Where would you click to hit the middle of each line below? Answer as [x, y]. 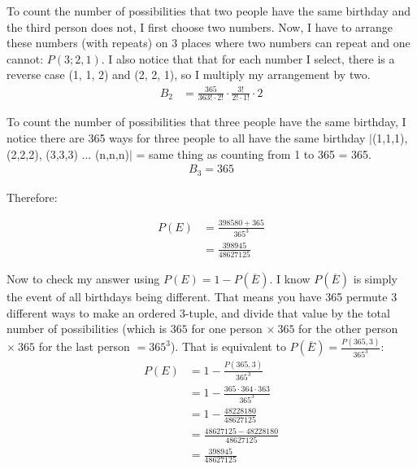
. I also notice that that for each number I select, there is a [248, 58]
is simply [375, 279]
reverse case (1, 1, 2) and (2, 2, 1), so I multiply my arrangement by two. [189, 75]
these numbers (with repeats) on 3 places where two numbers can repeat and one [208, 43]
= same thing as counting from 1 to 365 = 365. [254, 153]
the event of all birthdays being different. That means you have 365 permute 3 [202, 297]
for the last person [84, 346]
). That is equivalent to [228, 346]
